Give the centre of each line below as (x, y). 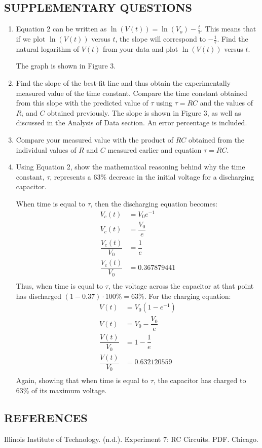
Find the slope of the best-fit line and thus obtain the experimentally (123, 83)
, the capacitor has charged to (200, 380)
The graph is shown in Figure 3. (66, 66)
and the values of (227, 103)
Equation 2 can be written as (61, 29)
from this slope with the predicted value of (82, 103)
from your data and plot (140, 48)
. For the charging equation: (188, 296)
